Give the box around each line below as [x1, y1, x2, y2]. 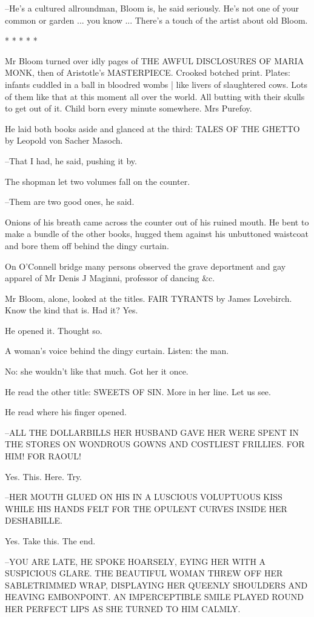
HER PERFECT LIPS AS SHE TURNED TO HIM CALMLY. [5, 602, 241, 615]
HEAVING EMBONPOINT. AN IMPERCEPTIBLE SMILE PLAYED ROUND [5, 590, 304, 603]
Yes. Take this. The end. [5, 535, 96, 547]
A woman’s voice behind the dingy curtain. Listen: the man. [5, 344, 229, 357]
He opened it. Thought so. [5, 324, 102, 336]
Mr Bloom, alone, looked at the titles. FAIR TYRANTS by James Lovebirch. [5, 292, 292, 304]
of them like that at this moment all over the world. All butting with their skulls [5, 90, 305, 102]
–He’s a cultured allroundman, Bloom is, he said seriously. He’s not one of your [5, 2, 299, 14]
